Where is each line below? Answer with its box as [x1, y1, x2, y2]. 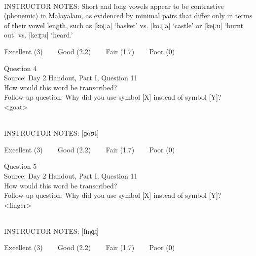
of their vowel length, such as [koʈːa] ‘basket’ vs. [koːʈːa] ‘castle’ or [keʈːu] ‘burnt [4, 20, 244, 30]
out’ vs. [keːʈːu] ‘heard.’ [4, 30, 73, 40]
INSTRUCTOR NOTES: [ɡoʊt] [4, 128, 99, 138]
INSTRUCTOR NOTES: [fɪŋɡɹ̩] [4, 225, 99, 236]
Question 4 [4, 63, 37, 73]
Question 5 [4, 161, 37, 171]
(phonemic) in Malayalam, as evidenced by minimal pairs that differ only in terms [4, 10, 253, 21]
